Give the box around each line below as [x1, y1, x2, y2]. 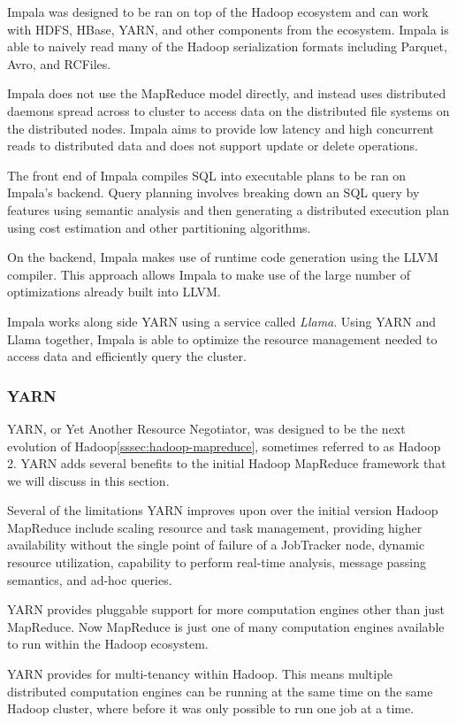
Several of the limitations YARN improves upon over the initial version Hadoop [7, 501, 438, 519]
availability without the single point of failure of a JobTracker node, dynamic [7, 535, 425, 554]
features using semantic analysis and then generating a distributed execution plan [7, 200, 449, 219]
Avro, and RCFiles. [7, 54, 111, 73]
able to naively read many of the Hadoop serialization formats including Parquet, [7, 37, 447, 56]
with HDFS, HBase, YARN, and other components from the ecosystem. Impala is [7, 19, 449, 38]
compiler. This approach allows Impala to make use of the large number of [7, 265, 411, 283]
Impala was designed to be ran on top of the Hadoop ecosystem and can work [7, 3, 429, 20]
